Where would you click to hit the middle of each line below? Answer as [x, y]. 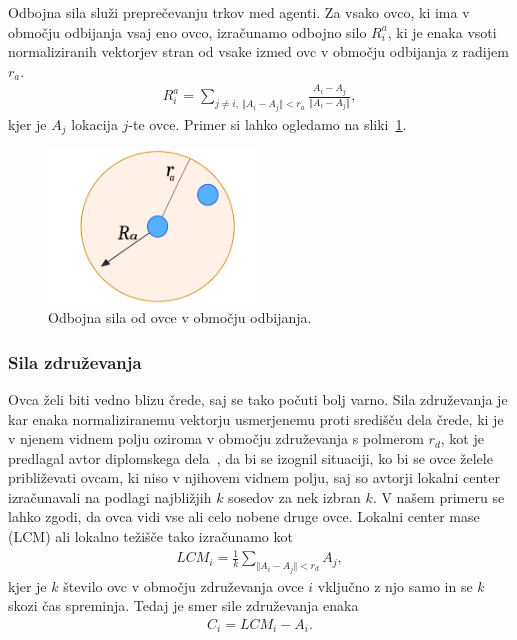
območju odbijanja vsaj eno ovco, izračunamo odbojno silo [187, 31]
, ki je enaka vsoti [442, 31]
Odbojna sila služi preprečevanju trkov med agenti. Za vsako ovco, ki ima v [239, 12]
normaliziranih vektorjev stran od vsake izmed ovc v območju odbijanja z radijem [258, 51]
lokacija [94, 123]
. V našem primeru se [438, 496]
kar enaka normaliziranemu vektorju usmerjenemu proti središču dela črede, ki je [256, 418]
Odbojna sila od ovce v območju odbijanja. [180, 317]
